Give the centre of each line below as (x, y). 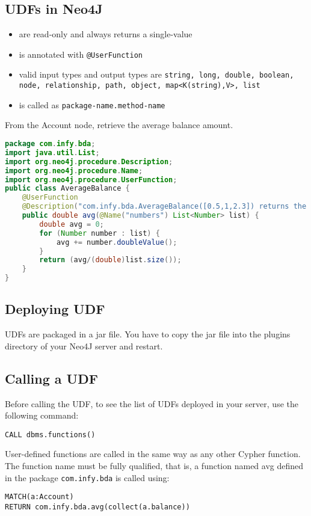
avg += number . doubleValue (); (117, 242)
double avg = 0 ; (72, 224)
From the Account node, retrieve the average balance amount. (119, 125)
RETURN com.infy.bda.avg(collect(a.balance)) (97, 507)
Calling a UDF (51, 378)
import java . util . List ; (52, 152)
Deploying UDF (55, 309)
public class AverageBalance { (67, 189)
